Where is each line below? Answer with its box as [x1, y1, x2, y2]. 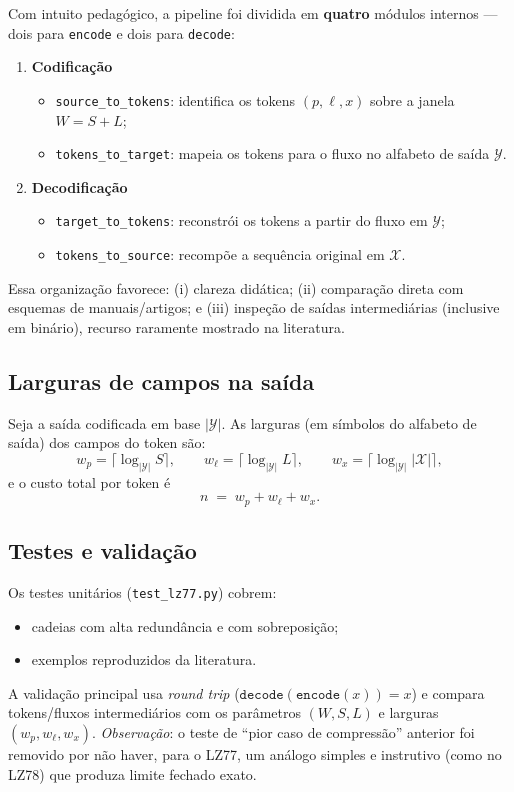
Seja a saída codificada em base [8, 412, 201, 433]
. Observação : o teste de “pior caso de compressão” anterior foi [92, 721, 475, 742]
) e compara [411, 682, 485, 703]
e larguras [378, 702, 439, 723]
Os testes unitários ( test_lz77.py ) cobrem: [8, 581, 277, 602]
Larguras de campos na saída [8, 365, 315, 396]
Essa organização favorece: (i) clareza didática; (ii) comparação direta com [8, 277, 464, 298]
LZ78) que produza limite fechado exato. [8, 763, 257, 784]
